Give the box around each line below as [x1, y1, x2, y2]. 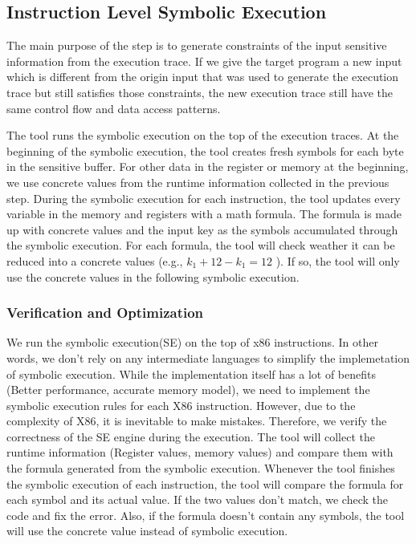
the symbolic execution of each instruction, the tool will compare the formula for [6, 475, 404, 492]
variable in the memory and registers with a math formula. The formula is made [6, 205, 402, 222]
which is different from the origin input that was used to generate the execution [6, 68, 399, 85]
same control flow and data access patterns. [6, 99, 221, 116]
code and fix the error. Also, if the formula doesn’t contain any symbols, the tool [6, 506, 405, 523]
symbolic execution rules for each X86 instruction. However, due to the [6, 396, 356, 413]
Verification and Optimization [6, 302, 204, 323]
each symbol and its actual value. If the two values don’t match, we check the [6, 491, 388, 508]
